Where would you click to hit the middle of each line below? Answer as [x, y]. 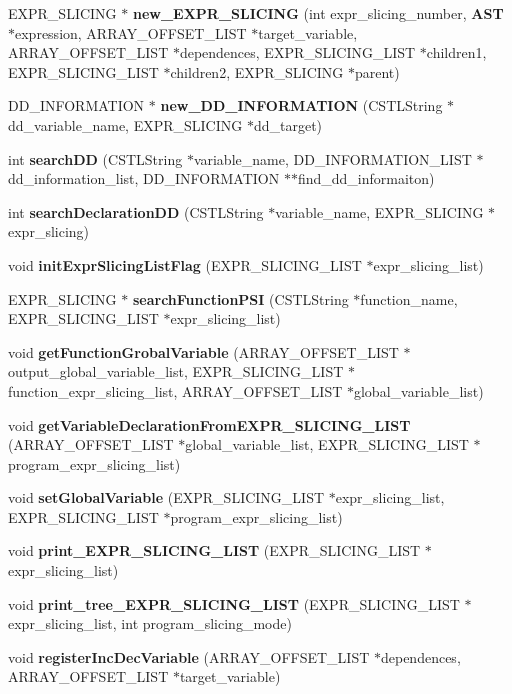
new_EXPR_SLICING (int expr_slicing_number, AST [318, 13]
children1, [456, 52]
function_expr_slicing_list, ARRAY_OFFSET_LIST [175, 390]
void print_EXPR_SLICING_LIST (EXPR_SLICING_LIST [214, 550]
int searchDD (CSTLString [95, 158]
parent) [377, 71]
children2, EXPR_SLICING [257, 71]
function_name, [409, 298]
